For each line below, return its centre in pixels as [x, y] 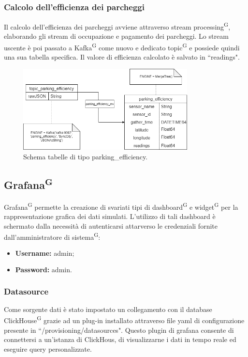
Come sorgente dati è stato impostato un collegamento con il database [108, 309]
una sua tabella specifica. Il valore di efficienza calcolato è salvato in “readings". [122, 57]
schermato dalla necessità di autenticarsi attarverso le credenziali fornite [111, 225]
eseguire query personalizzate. [48, 349]
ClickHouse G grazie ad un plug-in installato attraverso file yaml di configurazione [124, 320]
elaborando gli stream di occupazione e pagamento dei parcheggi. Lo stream [116, 36]
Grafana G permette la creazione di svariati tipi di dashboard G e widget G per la [121, 206]
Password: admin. [44, 270]
